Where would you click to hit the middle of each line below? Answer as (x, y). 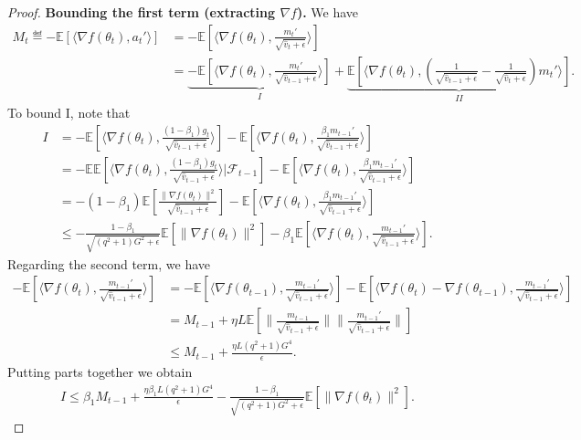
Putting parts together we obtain (100, 371)
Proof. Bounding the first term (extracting (142, 12)
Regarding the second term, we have (109, 263)
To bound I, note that (69, 113)
